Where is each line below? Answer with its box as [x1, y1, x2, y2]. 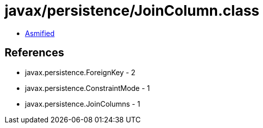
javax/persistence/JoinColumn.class [5, 2, 259, 19]
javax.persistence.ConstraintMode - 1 [25, 83, 150, 92]
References [5, 46, 64, 59]
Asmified [25, 28, 55, 38]
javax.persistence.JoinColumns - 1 [25, 99, 140, 108]
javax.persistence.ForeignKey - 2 [25, 68, 136, 77]
